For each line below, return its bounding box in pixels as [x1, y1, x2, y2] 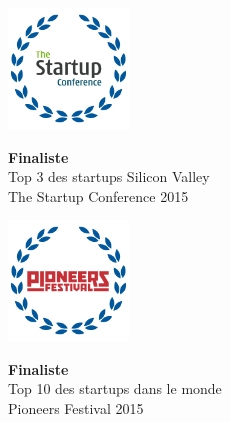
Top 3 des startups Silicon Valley [8, 166, 210, 187]
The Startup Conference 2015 [8, 185, 189, 206]
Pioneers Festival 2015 [8, 398, 144, 419]
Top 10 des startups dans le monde [8, 378, 222, 399]
